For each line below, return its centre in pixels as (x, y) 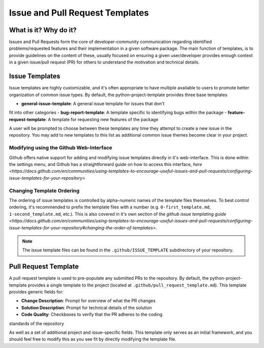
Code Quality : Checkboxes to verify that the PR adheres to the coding (92, 314)
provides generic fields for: (36, 292)
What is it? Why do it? (43, 30)
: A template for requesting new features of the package (102, 119)
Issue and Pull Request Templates (79, 13)
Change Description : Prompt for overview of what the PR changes (88, 301)
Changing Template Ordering (44, 190)
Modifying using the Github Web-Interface (61, 148)
